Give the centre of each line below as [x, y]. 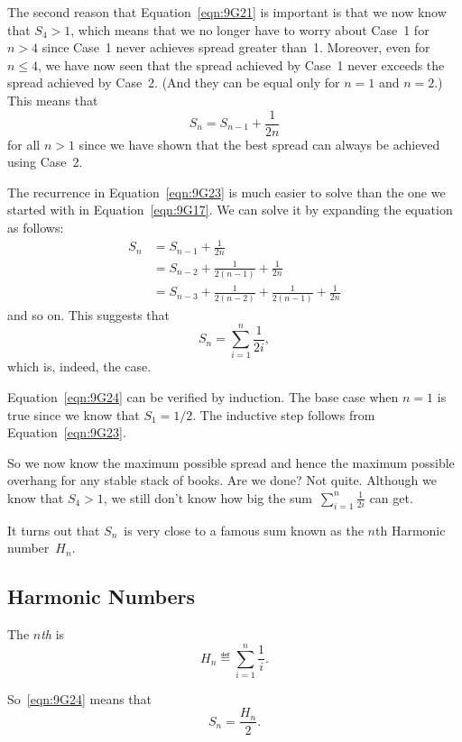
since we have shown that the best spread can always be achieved [259, 144]
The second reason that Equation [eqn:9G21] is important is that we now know [227, 12]
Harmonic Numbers [102, 596]
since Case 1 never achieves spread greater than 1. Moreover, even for [236, 47]
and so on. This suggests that [89, 314]
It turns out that [54, 530]
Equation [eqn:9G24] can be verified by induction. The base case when [203, 397]
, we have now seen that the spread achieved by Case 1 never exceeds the [241, 64]
